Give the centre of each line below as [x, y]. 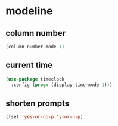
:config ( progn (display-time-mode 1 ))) [62, 85]
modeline [29, 11]
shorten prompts [38, 103]
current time [29, 65]
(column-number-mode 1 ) [35, 47]
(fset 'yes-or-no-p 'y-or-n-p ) [44, 117]
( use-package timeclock [35, 79]
